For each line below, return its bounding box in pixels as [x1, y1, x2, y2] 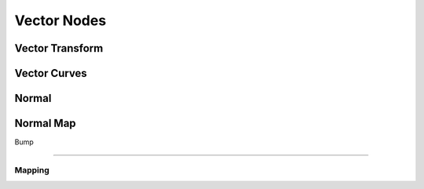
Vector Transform [14, 42, 104, 55]
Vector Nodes [14, 12, 107, 29]
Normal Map [14, 117, 76, 130]
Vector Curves [14, 67, 88, 80]
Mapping [14, 165, 50, 176]
